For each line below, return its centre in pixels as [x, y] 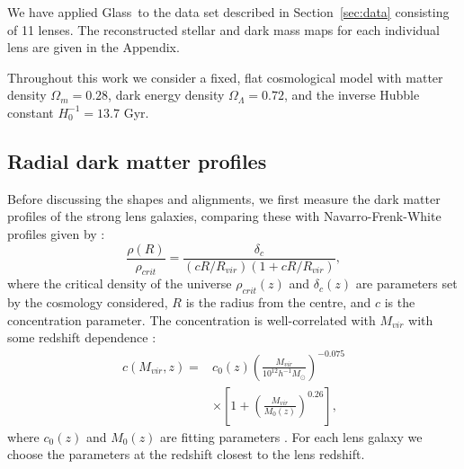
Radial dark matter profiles [137, 160]
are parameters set [406, 283]
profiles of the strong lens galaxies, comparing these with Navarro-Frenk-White [224, 216]
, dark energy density [166, 95]
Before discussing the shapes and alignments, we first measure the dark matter [224, 198]
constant [31, 112]
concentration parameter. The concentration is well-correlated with [192, 319]
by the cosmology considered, [88, 302]
